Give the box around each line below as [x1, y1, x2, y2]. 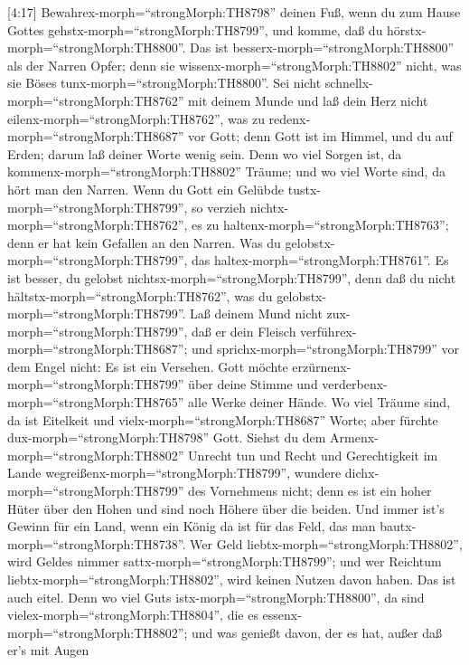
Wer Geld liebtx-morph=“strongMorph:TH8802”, [190, 534, 463, 553]
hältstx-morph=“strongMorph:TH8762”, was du [7, 286, 273, 305]
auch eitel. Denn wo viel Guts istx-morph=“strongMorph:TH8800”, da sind [7, 587, 425, 606]
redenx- [268, 109, 311, 128]
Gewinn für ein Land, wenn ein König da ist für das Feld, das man [7, 517, 376, 536]
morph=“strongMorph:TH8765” [7, 393, 184, 412]
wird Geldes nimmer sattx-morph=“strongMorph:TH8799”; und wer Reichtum [7, 552, 442, 571]
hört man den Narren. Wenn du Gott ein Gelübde [7, 179, 285, 198]
